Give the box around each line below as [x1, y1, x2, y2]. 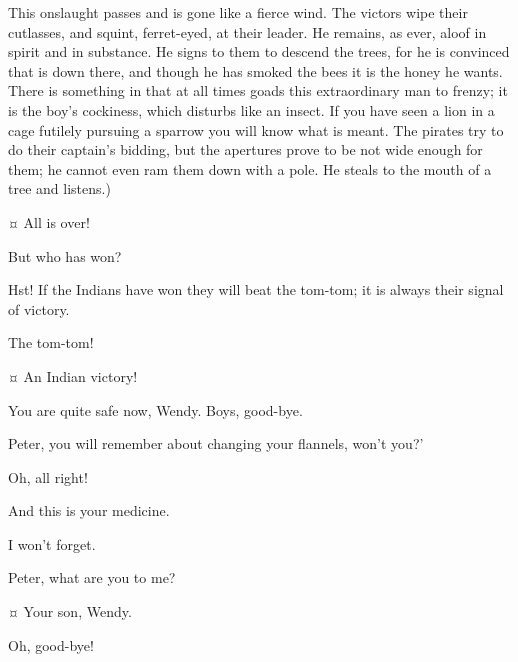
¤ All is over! [8, 211, 90, 232]
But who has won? [8, 245, 122, 266]
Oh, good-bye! [8, 634, 94, 655]
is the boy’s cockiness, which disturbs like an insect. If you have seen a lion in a [8, 99, 495, 120]
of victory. [8, 298, 70, 319]
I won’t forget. [8, 533, 96, 554]
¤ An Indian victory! [8, 365, 138, 386]
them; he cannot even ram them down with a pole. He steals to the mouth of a [8, 158, 492, 179]
